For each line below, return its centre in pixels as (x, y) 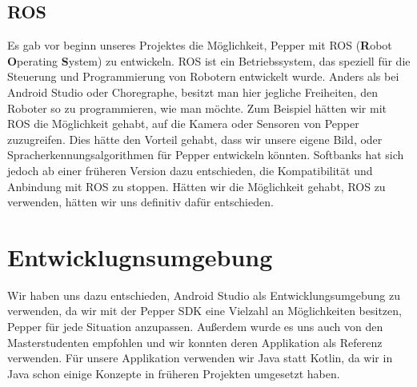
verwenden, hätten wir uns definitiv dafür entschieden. (140, 202)
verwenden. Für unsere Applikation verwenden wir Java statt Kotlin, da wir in (200, 358)
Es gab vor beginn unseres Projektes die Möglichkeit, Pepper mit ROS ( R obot (200, 45)
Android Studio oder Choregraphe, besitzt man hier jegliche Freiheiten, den (192, 92)
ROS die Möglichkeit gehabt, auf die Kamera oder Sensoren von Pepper (183, 124)
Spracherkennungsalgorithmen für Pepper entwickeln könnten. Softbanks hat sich (206, 155)
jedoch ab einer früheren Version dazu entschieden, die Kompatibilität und (190, 170)
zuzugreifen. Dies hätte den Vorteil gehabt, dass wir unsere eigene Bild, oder (195, 139)
